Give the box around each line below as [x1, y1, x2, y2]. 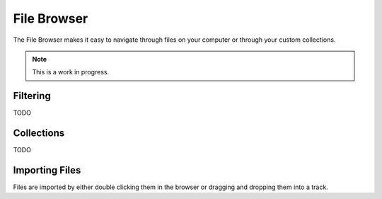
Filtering [13, 90, 51, 102]
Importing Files [13, 164, 81, 176]
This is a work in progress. [32, 68, 110, 76]
